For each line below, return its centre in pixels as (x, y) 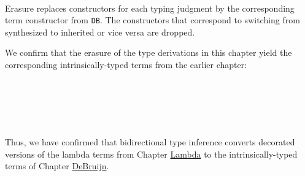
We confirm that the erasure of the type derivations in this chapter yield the (149, 52)
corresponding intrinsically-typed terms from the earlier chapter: (126, 65)
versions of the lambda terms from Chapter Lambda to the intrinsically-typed (151, 154)
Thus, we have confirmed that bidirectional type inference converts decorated (150, 142)
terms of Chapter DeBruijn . (57, 166)
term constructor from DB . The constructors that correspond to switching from (152, 20)
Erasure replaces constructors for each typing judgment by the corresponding (150, 8)
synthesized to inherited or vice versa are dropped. (100, 32)
